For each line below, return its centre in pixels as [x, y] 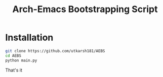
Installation [29, 37]
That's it [14, 70]
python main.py [21, 60]
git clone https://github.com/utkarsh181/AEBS [55, 51]
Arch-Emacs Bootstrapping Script [85, 9]
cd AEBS [13, 56]
